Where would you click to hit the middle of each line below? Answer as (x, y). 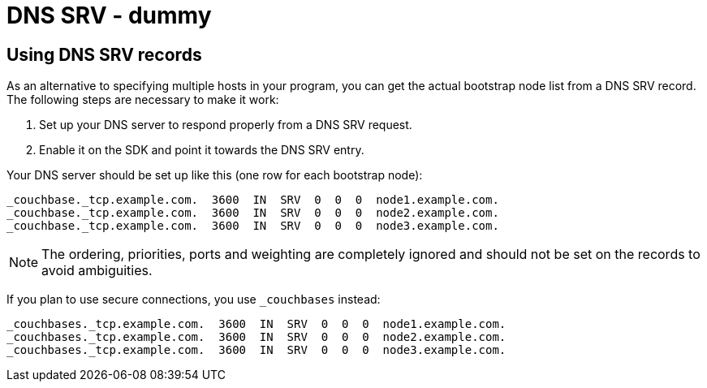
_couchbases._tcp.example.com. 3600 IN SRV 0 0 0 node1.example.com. (257, 324)
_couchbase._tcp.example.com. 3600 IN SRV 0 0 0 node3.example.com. (253, 226)
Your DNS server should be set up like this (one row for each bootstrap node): (215, 175)
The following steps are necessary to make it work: (143, 100)
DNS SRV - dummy (109, 15)
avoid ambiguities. (97, 271)
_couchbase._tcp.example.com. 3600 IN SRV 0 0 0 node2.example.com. (253, 213)
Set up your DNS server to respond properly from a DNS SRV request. (226, 125)
